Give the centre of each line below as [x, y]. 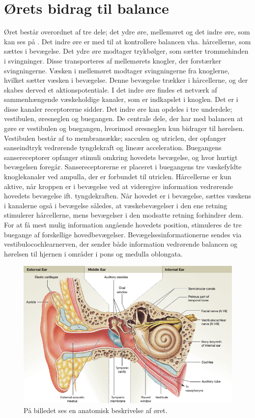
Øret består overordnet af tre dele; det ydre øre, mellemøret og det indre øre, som [127, 32]
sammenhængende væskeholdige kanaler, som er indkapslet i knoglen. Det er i [121, 99]
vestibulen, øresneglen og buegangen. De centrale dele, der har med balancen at [124, 118]
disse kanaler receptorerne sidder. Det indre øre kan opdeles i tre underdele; [118, 109]
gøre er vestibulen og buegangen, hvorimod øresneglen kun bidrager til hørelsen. [124, 128]
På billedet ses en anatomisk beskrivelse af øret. [96, 410]
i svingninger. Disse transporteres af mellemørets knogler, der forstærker [113, 60]
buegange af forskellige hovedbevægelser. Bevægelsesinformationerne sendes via [123, 234]
